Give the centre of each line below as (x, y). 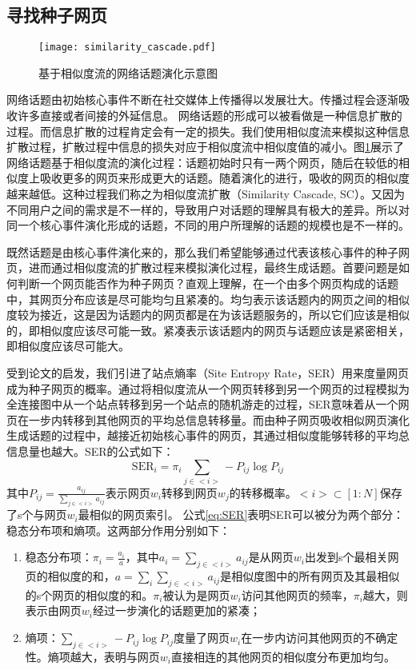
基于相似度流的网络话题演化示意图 (128, 72)
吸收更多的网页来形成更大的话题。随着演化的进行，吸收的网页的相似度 (224, 178)
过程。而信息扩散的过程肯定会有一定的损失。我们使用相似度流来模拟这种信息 (208, 131)
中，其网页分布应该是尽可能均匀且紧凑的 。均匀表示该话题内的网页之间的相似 (208, 299)
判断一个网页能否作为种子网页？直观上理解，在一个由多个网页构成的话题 (208, 283)
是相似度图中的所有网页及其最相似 (310, 576)
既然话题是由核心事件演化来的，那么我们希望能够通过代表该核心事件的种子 (202, 251)
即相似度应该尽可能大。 (68, 346)
